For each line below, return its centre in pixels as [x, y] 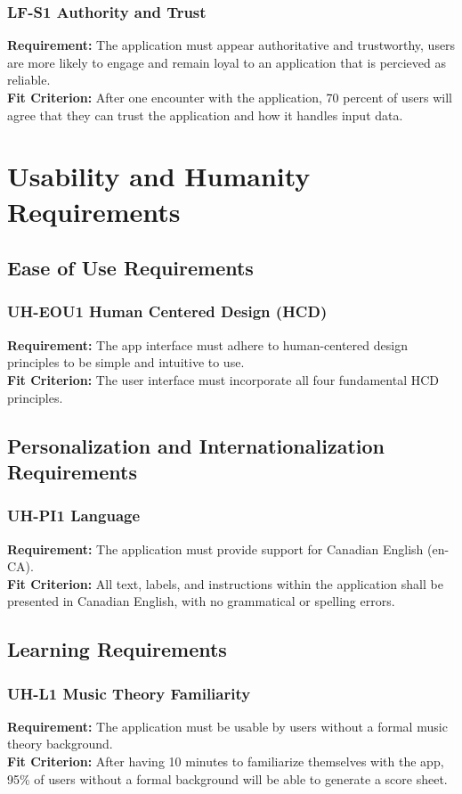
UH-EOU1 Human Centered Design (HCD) [167, 311]
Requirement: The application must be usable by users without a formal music [227, 726]
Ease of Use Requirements [130, 268]
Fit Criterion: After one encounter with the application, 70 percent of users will [230, 97]
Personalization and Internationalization [196, 445]
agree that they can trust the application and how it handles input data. [205, 115]
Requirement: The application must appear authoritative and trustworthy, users [231, 45]
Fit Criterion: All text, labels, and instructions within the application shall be [225, 583]
